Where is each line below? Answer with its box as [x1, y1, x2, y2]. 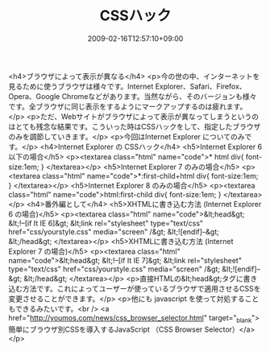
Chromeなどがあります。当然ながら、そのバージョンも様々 [61, 91, 257, 101]
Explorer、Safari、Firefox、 [155, 81, 247, 91]
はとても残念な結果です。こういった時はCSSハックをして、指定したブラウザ [8, 122, 261, 131]
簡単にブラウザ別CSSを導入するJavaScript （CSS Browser [8, 324, 203, 334]
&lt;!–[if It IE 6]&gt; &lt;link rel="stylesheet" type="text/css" [8, 218, 204, 228]
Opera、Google [8, 91, 60, 101]
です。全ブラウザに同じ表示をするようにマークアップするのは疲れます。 [8, 101, 247, 111]
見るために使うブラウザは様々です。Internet [8, 81, 154, 91]
